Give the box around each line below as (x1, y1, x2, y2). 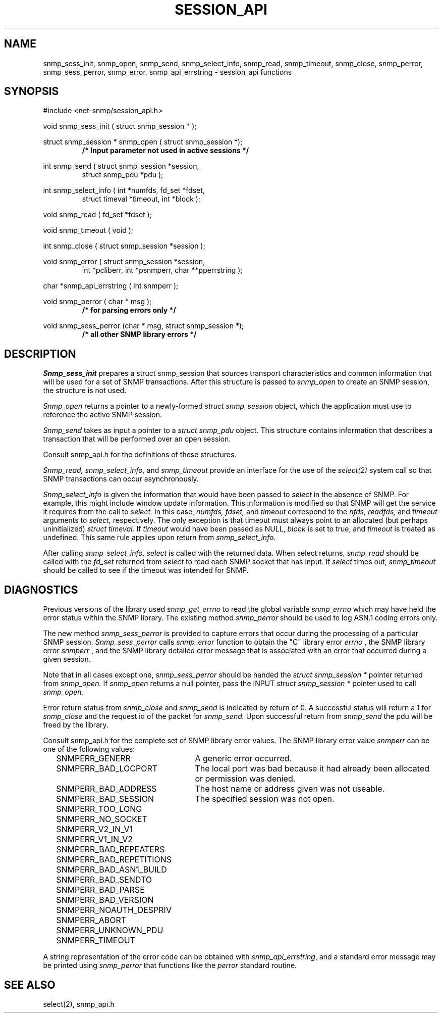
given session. (43, 655, 91, 664)
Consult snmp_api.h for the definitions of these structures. (43, 450, 237, 459)
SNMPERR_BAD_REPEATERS (56, 844, 165, 855)
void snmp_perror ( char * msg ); (43, 297, 152, 306)
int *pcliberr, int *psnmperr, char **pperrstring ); (82, 266, 243, 275)
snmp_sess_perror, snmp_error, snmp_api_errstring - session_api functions (43, 67, 292, 76)
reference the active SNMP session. (43, 410, 162, 419)
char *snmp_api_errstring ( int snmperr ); (43, 281, 179, 290)
